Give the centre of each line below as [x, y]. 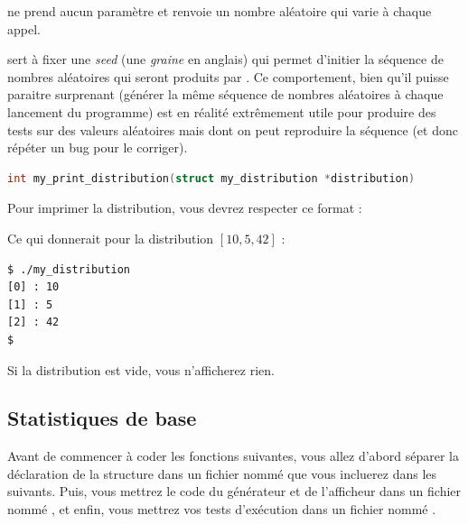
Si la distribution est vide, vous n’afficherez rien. [141, 369]
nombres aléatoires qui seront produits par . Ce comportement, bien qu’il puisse [228, 76]
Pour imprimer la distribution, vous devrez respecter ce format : [185, 208]
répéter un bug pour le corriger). [98, 147]
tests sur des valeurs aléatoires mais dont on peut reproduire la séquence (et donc [233, 129]
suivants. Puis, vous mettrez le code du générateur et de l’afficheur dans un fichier [234, 491]
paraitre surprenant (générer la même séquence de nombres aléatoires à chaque [225, 94]
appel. [24, 28]
